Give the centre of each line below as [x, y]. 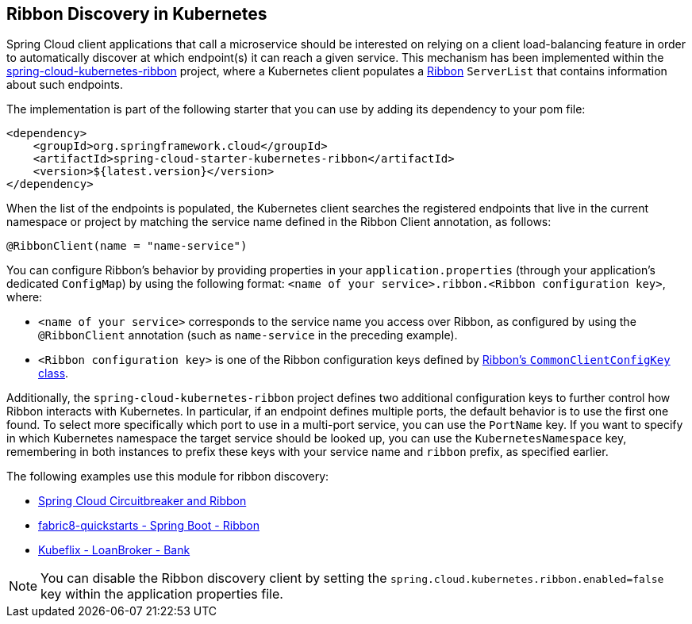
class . [54, 373]
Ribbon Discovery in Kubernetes [137, 14]
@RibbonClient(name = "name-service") [127, 246]
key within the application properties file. [162, 594]
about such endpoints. [65, 85]
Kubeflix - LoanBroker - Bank [114, 550]
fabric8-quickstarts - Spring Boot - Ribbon [149, 526]
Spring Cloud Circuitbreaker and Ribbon [142, 501]
